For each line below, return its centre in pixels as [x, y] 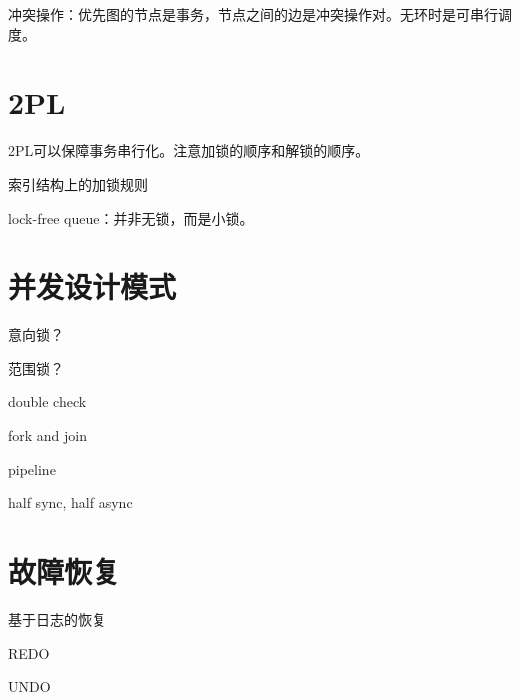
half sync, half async [70, 502]
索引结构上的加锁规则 [78, 183]
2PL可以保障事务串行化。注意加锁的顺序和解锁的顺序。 [189, 150]
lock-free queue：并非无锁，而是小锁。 [131, 217]
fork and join [48, 435]
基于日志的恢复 [57, 618]
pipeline [32, 468]
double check [47, 401]
